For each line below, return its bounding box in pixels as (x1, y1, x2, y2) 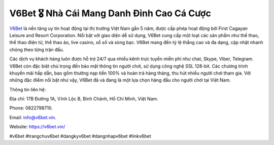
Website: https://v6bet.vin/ (9, 124, 65, 130)
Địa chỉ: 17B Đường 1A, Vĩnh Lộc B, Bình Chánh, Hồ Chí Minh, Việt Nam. (9, 96, 158, 102)
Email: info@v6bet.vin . (9, 114, 57, 120)
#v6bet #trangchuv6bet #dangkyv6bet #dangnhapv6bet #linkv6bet (9, 133, 152, 139)
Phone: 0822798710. (9, 105, 53, 111)
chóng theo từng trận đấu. (9, 46, 64, 53)
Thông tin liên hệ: (9, 86, 46, 92)
